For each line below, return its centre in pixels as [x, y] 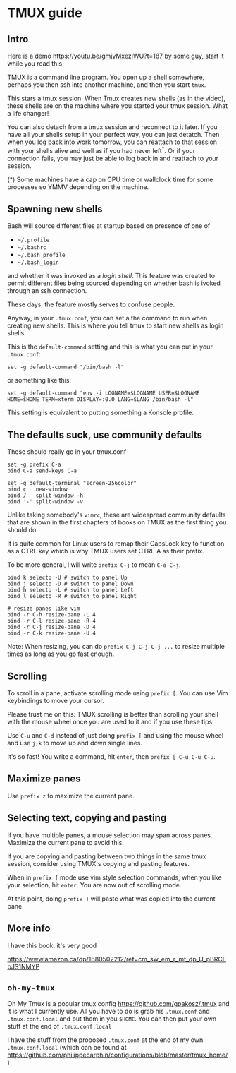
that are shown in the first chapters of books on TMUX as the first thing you [117, 522]
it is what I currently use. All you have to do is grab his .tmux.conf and [108, 1012]
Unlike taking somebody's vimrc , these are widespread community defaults [117, 515]
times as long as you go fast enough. [61, 654]
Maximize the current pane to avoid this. [66, 842]
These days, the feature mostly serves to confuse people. [91, 304]
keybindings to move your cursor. [56, 701]
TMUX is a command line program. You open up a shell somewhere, [106, 77]
